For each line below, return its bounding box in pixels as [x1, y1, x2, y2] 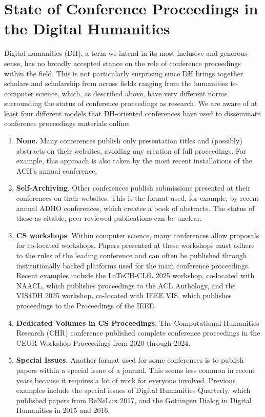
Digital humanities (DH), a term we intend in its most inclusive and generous [4, 48, 248, 58]
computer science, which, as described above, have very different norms [4, 88, 228, 98]
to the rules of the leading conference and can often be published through [16, 250, 247, 260]
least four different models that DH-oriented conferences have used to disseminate [4, 108, 261, 118]
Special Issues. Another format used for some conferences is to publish [16, 355, 244, 365]
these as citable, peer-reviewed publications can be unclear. [16, 213, 202, 223]
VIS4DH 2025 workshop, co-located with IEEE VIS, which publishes [16, 290, 232, 301]
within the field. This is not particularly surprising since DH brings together [4, 68, 243, 78]
